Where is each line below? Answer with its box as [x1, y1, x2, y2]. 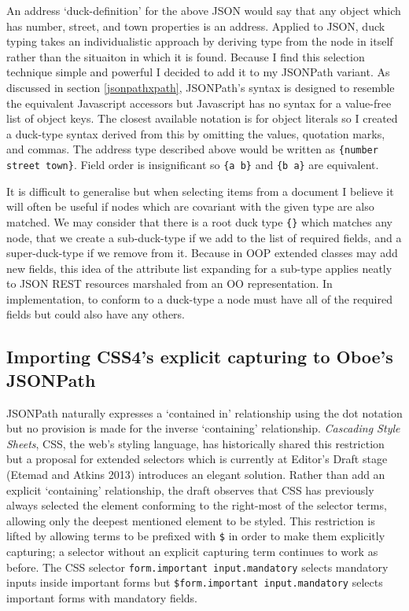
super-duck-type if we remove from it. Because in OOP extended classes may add [6, 245, 398, 261]
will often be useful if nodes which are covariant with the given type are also [6, 198, 374, 215]
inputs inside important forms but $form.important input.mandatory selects [6, 574, 383, 591]
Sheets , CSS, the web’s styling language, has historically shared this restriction [6, 435, 385, 451]
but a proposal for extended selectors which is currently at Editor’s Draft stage [6, 451, 388, 467]
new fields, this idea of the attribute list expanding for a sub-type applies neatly [6, 259, 392, 276]
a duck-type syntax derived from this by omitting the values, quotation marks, [6, 125, 385, 142]
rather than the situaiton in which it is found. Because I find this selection [6, 48, 365, 64]
